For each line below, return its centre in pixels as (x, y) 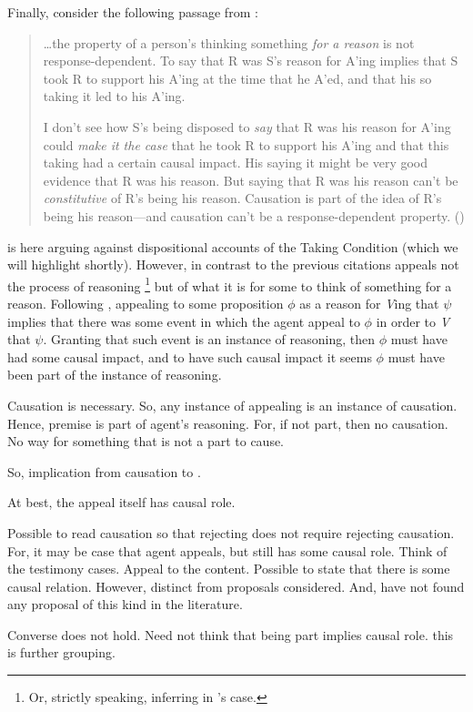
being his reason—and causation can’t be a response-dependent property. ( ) (254, 215)
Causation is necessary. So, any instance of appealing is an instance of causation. (232, 405)
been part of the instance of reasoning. (115, 375)
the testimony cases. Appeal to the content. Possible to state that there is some (229, 569)
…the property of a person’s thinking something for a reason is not (229, 42)
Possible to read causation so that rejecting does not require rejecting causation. (231, 532)
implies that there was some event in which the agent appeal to (184, 321)
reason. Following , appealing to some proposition (146, 303)
